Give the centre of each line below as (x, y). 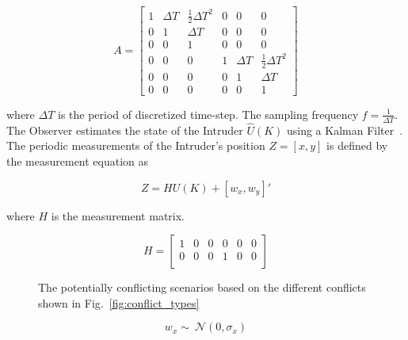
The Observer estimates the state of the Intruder (125, 130)
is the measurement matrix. (118, 215)
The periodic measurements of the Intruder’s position (136, 145)
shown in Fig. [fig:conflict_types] (119, 302)
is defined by (357, 145)
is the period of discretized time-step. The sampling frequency (208, 114)
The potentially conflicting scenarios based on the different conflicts (202, 287)
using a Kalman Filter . (345, 130)
